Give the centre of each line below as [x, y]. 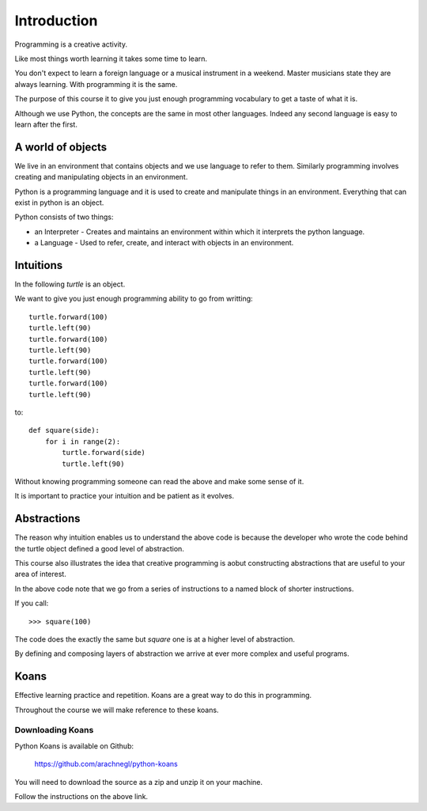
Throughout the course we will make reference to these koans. [117, 710]
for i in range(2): [83, 442]
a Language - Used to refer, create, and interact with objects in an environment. [164, 243]
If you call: [32, 603]
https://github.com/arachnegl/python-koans [106, 764]
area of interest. [40, 574]
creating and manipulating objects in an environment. [101, 177]
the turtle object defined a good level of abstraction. [100, 548]
